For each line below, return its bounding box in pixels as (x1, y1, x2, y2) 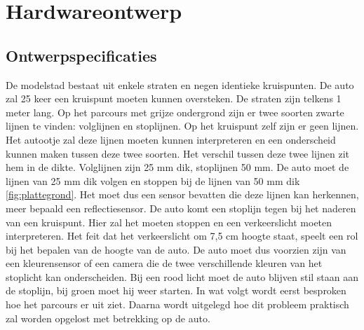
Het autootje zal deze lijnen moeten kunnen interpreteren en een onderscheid (6, 132, 336, 146)
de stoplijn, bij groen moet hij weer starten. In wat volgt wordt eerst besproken (6, 283, 346, 298)
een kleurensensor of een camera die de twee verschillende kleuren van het (6, 256, 323, 270)
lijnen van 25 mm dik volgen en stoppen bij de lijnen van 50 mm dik (6, 173, 300, 188)
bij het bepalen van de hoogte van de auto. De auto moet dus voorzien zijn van (6, 242, 346, 256)
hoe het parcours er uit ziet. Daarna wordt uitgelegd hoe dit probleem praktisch (6, 297, 349, 312)
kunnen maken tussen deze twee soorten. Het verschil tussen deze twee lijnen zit (6, 146, 350, 160)
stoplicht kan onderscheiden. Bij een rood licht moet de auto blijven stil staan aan (6, 269, 359, 284)
